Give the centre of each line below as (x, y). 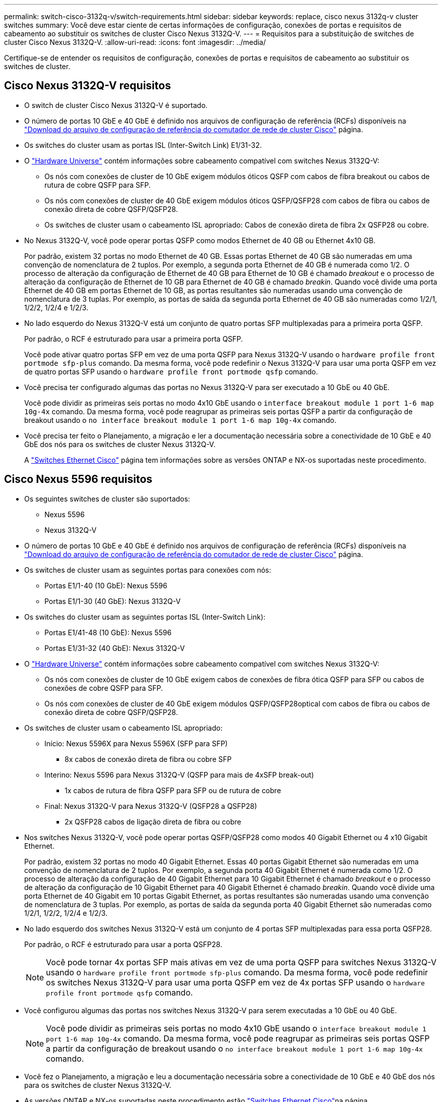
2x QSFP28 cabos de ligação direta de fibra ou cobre (153, 821)
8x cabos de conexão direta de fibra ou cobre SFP (148, 759)
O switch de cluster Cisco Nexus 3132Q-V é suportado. (116, 105)
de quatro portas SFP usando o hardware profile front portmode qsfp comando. (171, 371)
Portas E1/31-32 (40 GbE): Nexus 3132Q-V (115, 648)
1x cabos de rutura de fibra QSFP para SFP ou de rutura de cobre (173, 790)
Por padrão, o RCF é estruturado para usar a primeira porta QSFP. (134, 339)
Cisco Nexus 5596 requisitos (78, 479)
